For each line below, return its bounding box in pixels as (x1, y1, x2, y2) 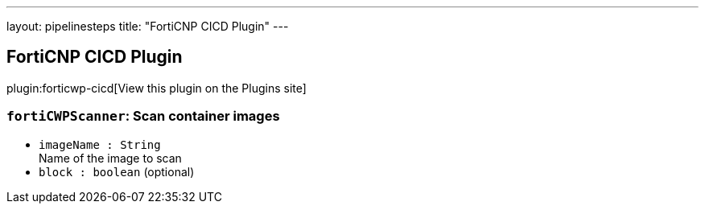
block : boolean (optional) (39, 164, 195, 179)
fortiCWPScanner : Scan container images (6, 108, 280, 125)
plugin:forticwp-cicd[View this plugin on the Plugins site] (6, 80, 307, 95)
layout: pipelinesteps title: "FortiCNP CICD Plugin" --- (6, 19, 289, 33)
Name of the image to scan (39, 150, 182, 165)
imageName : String (39, 138, 161, 151)
